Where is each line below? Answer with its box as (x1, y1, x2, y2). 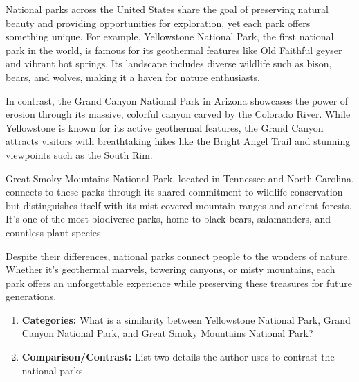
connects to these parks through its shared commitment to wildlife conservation (6, 184, 343, 199)
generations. (6, 289, 57, 304)
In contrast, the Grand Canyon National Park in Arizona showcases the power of (6, 93, 349, 107)
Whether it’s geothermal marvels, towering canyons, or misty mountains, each (6, 262, 335, 277)
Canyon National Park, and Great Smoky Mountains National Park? (21, 326, 313, 340)
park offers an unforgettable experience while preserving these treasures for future (6, 275, 352, 290)
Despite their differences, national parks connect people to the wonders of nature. (6, 248, 351, 263)
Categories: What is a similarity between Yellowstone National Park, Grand (21, 312, 351, 327)
